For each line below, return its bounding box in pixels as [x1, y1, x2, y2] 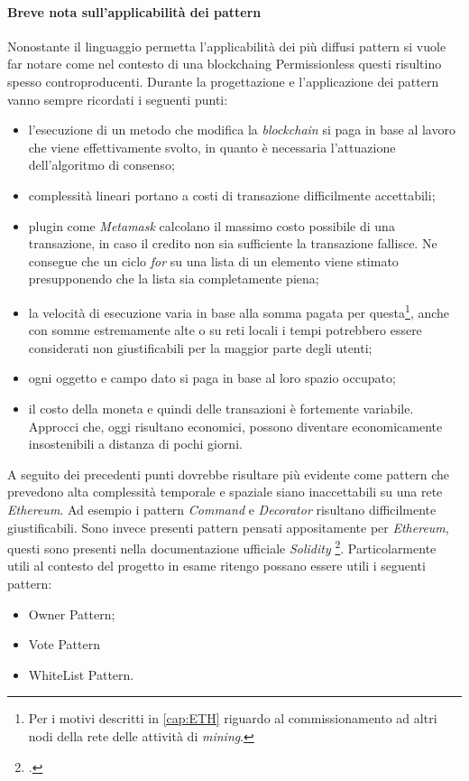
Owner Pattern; [28, 604, 115, 623]
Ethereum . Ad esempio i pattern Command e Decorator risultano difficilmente [7, 499, 437, 518]
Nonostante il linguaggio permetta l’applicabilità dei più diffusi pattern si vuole [7, 36, 446, 55]
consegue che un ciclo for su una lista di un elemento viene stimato [28, 251, 399, 270]
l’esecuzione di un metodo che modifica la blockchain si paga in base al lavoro [28, 120, 455, 139]
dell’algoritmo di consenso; [28, 155, 175, 174]
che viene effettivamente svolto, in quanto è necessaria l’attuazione [28, 137, 396, 156]
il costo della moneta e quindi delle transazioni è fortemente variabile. [28, 398, 414, 417]
